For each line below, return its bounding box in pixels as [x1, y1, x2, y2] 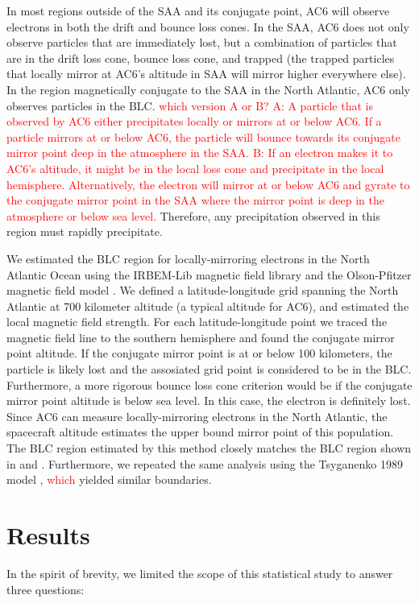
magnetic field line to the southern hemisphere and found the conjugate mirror [6, 328, 395, 345]
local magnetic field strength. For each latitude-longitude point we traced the [6, 313, 388, 330]
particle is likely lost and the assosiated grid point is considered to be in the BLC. [6, 361, 412, 378]
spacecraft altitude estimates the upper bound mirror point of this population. [6, 423, 394, 440]
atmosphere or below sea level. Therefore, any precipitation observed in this [6, 207, 380, 224]
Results [6, 518, 90, 551]
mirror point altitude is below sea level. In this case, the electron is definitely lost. [6, 392, 411, 409]
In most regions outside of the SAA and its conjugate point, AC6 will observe [6, 2, 390, 19]
